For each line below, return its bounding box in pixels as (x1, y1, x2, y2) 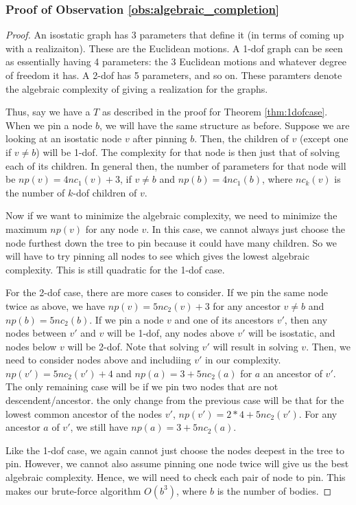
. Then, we (306, 339, 351, 353)
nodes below (5, 339, 57, 353)
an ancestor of (263, 366, 322, 380)
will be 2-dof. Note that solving (67, 339, 199, 353)
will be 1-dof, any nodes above (106, 326, 235, 340)
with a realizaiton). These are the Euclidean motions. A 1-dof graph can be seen (5, 41, 343, 55)
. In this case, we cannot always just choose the (146, 221, 345, 236)
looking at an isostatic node (5, 131, 122, 146)
